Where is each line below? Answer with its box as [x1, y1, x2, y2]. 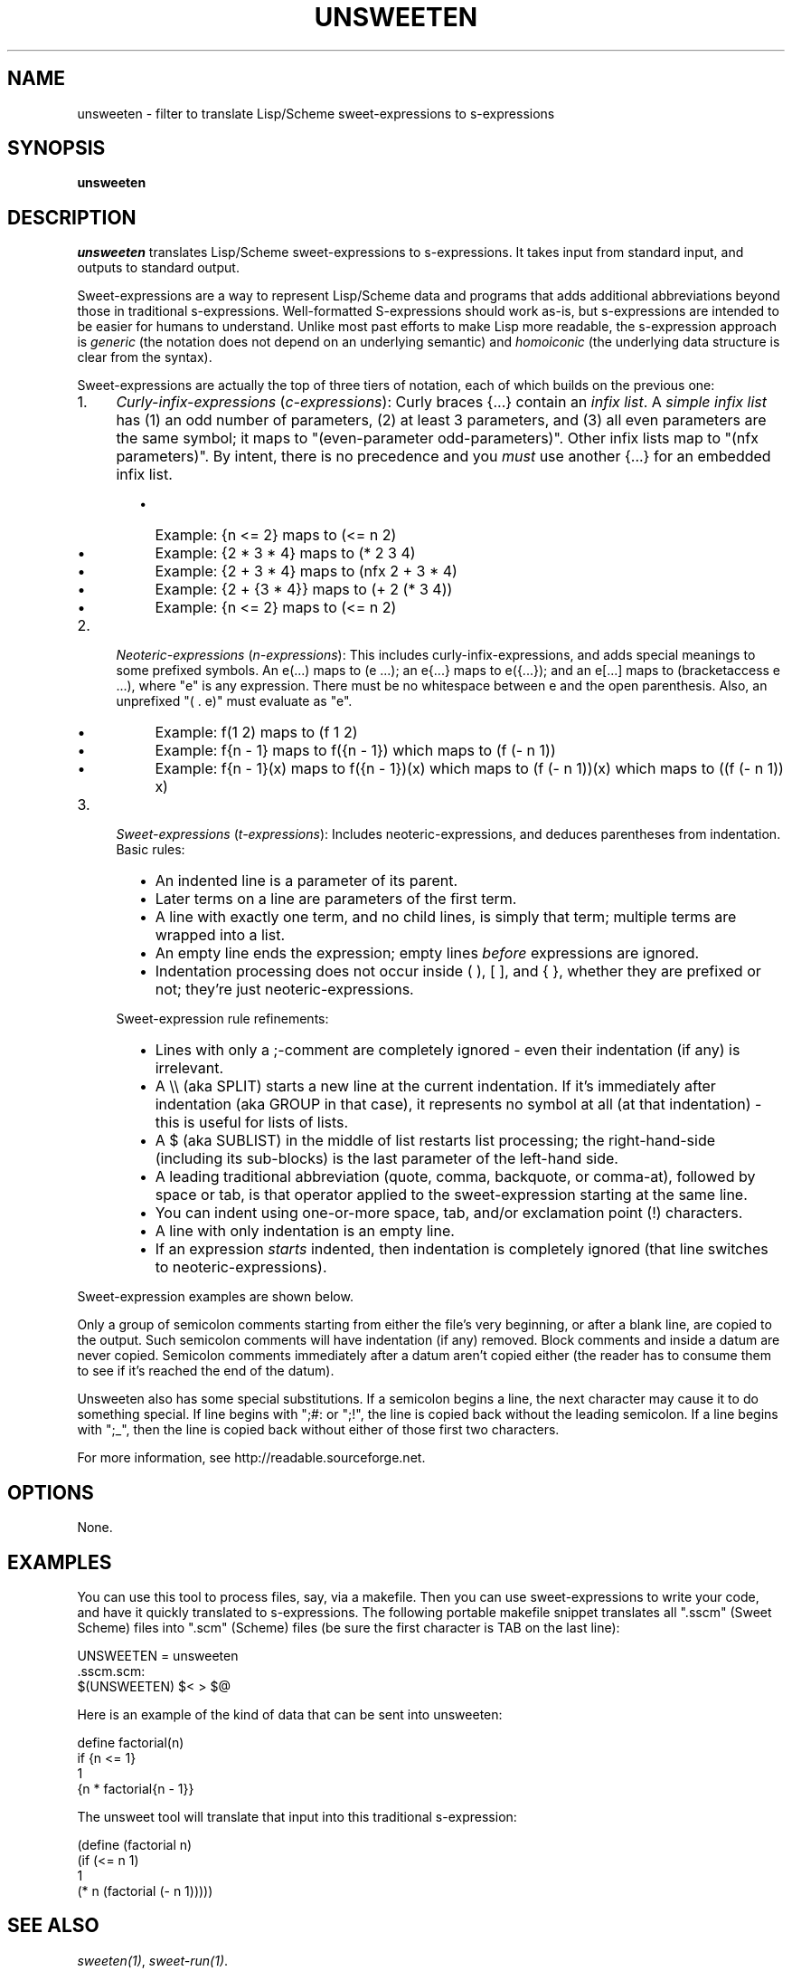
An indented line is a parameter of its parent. [155, 871, 458, 890]
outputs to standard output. [77, 260, 240, 276]
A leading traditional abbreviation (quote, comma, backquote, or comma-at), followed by [155, 1167, 756, 1186]
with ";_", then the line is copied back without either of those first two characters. [77, 1422, 560, 1438]
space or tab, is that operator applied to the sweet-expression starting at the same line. [155, 1185, 748, 1204]
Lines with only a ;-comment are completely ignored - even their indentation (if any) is [155, 1041, 740, 1060]
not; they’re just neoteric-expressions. [155, 980, 414, 999]
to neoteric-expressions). [155, 1258, 327, 1277]
